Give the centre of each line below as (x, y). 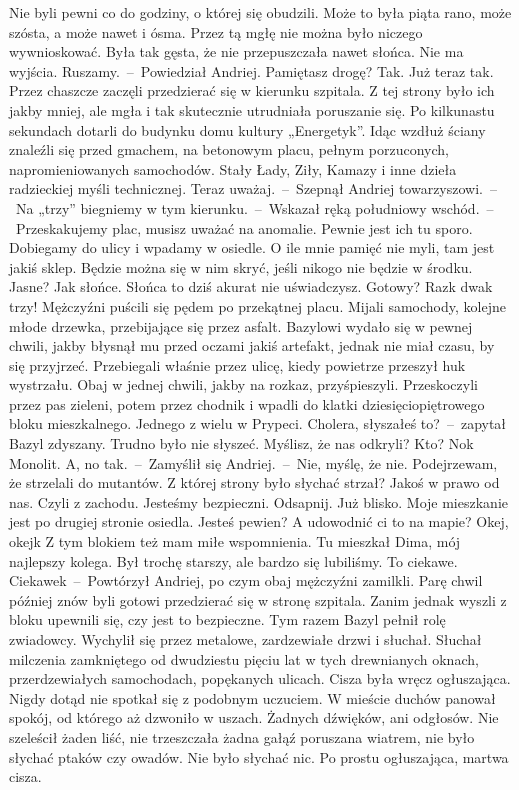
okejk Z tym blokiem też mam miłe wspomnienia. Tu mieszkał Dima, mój (235, 541)
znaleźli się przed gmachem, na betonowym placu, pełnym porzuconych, (229, 149)
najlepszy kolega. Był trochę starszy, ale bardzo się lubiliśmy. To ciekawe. (233, 560)
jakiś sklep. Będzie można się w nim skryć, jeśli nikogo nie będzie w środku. (241, 266)
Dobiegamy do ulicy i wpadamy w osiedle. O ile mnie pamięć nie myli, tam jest (252, 247)
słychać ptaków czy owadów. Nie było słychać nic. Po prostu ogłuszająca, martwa (259, 756)
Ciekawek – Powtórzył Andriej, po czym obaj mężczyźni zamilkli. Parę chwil (246, 580)
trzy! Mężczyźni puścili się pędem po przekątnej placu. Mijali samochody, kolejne (257, 305)
